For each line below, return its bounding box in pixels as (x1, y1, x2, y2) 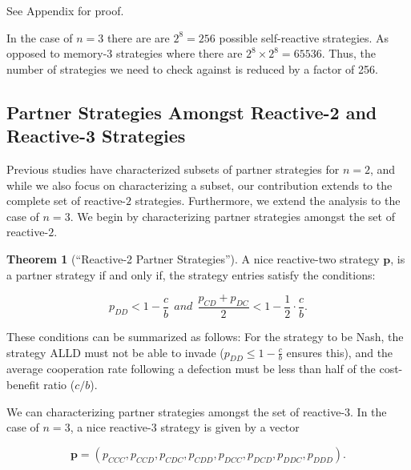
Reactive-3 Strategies (6, 123, 186, 148)
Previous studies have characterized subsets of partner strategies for (6, 160, 340, 177)
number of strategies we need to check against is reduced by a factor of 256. (6, 60, 378, 77)
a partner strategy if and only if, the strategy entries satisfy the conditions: (6, 266, 376, 283)
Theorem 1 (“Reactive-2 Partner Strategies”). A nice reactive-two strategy (6, 250, 380, 267)
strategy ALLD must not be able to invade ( (6, 343, 224, 360)
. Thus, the (321, 45, 376, 62)
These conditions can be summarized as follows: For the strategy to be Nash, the (6, 327, 404, 344)
